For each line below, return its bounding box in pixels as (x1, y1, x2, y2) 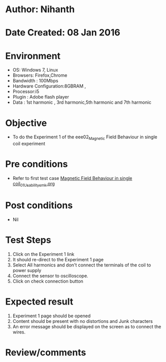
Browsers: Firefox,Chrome (12, 72, 68, 78)
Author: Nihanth (5, 4, 75, 15)
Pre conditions (5, 159, 68, 170)
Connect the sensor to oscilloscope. (12, 273, 89, 279)
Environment (5, 50, 61, 62)
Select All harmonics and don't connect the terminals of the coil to (12, 262, 151, 268)
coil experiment (12, 141, 46, 147)
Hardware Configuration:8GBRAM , (12, 83, 86, 89)
